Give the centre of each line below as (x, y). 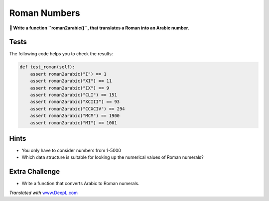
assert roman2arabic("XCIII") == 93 (75, 102)
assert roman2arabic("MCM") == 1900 (75, 116)
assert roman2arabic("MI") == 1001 (73, 123)
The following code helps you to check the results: (61, 54)
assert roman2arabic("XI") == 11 (71, 81)
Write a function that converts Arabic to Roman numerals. (80, 184)
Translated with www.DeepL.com (44, 193)
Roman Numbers (45, 13)
